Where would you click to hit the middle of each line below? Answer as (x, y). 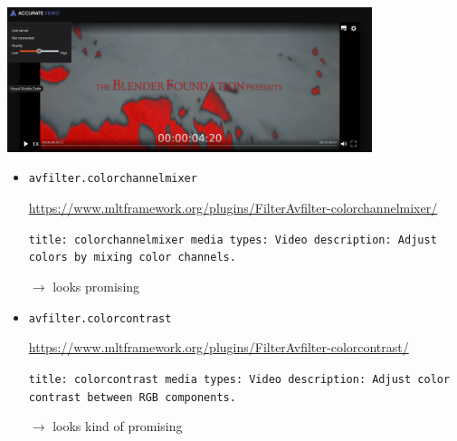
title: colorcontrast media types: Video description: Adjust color (239, 379)
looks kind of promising (118, 426)
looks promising (96, 286)
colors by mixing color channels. (132, 258)
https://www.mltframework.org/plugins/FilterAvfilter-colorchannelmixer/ (233, 208)
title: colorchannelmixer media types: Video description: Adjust (233, 240)
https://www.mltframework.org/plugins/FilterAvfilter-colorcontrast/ (219, 347)
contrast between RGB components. (132, 397)
